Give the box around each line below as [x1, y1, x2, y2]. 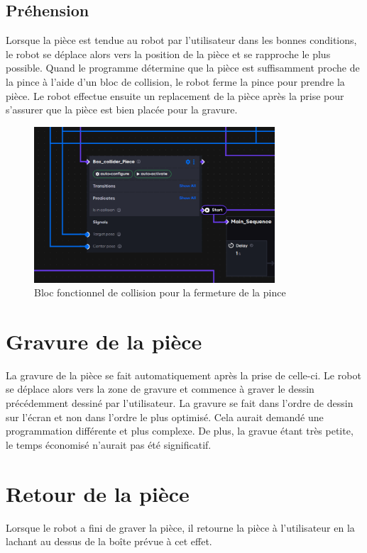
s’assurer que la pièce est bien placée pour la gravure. [6, 102, 238, 117]
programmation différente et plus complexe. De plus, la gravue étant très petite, [6, 423, 354, 438]
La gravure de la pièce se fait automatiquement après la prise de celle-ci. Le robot [6, 367, 361, 382]
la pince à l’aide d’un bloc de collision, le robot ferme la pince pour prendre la [6, 74, 345, 89]
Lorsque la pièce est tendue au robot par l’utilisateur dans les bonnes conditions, [6, 33, 357, 48]
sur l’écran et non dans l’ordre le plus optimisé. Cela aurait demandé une [6, 409, 324, 424]
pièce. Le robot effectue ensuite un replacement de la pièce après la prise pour [6, 88, 344, 103]
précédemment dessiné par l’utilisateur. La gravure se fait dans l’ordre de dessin [6, 396, 354, 410]
